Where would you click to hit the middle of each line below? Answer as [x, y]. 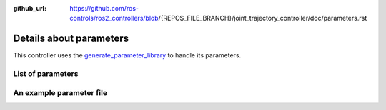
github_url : [30, 8]
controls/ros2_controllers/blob [114, 18]
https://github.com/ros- [104, 8]
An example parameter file [60, 92]
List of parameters [46, 74]
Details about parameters [71, 39]
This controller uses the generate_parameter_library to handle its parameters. [127, 55]
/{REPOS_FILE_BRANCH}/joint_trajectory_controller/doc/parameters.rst [263, 18]
